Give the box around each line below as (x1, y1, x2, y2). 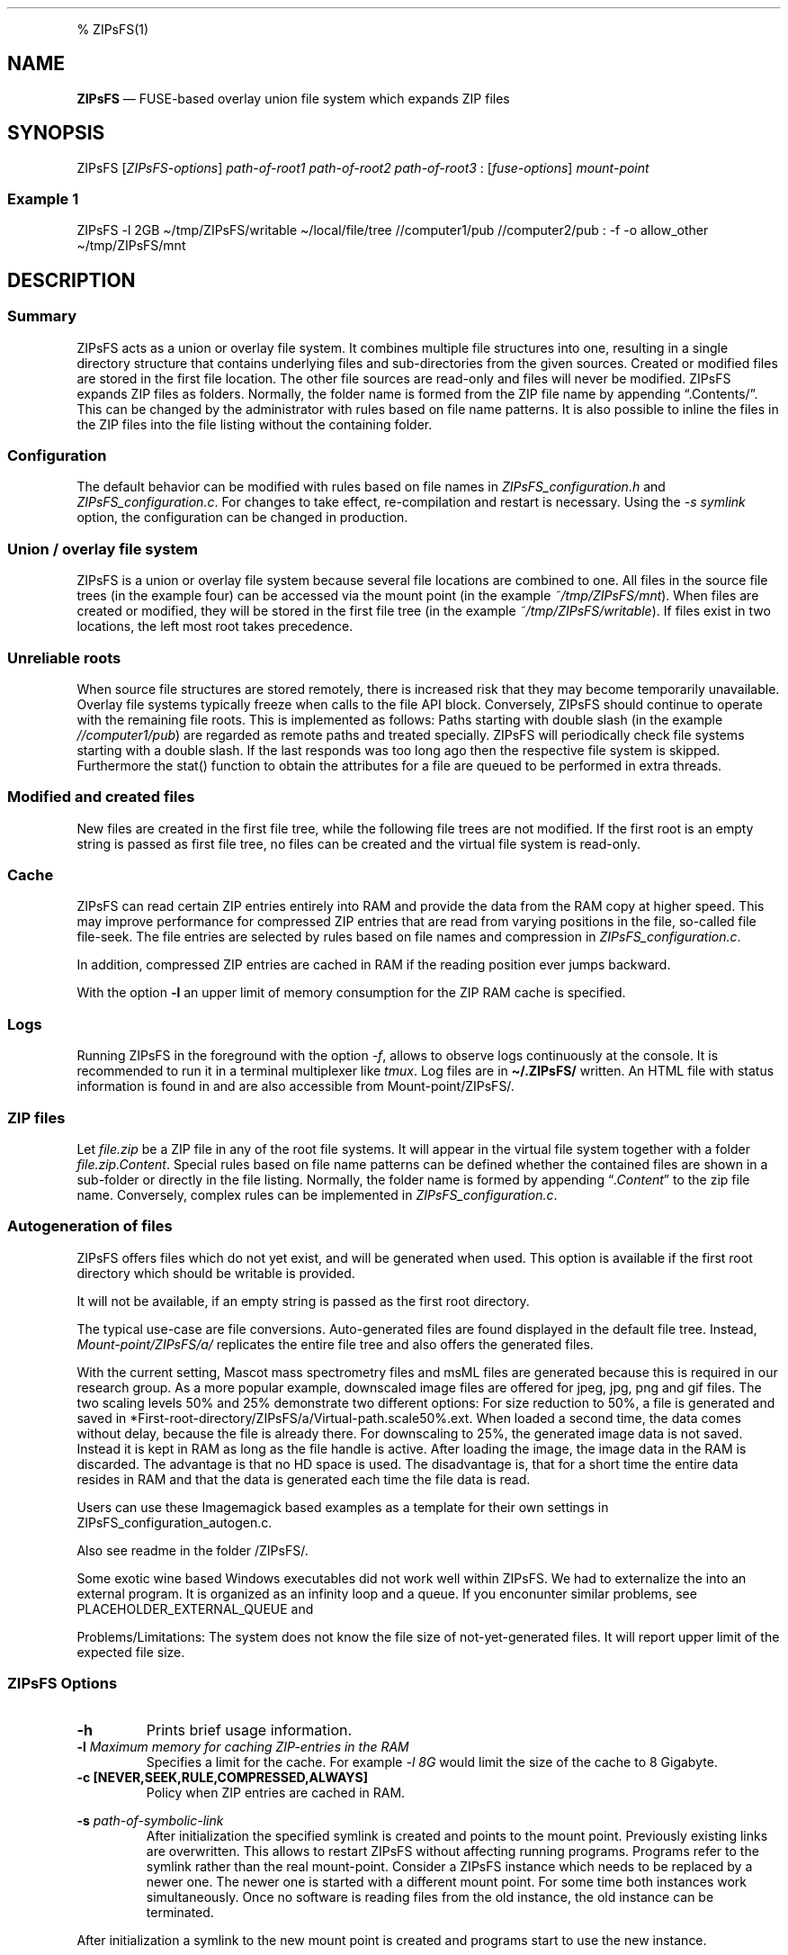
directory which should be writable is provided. (76, 1265, 355, 1281)
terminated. (146, 1905, 214, 1921)
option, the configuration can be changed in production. (76, 509, 408, 526)
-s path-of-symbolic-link (76, 1813, 224, 1829)
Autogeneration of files (7, 1217, 173, 1236)
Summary (7, 307, 77, 326)
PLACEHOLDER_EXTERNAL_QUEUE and (76, 1600, 314, 1617)
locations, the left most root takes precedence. (76, 618, 354, 635)
